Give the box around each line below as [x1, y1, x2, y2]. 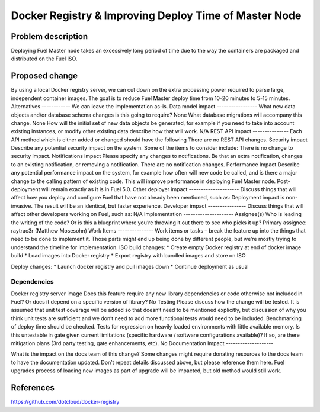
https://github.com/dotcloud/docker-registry [11, 398, 120, 405]
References [11, 382, 55, 393]
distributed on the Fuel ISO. [11, 55, 78, 62]
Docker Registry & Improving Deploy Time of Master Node [11, 9, 302, 22]
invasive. [11, 202, 33, 210]
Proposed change [11, 71, 78, 81]
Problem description [11, 31, 88, 41]
